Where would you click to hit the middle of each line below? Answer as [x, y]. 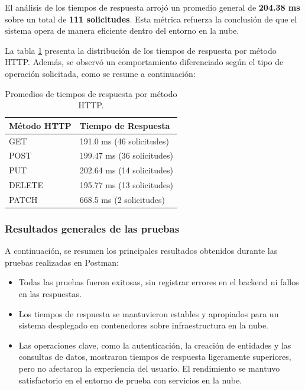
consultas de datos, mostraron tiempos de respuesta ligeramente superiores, [155, 357]
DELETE [26, 185]
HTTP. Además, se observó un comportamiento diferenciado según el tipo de [144, 62]
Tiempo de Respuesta [125, 125]
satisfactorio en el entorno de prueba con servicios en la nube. [130, 380]
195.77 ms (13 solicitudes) [126, 185]
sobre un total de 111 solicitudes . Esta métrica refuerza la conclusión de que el [151, 19]
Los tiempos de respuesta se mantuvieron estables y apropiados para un [149, 313]
